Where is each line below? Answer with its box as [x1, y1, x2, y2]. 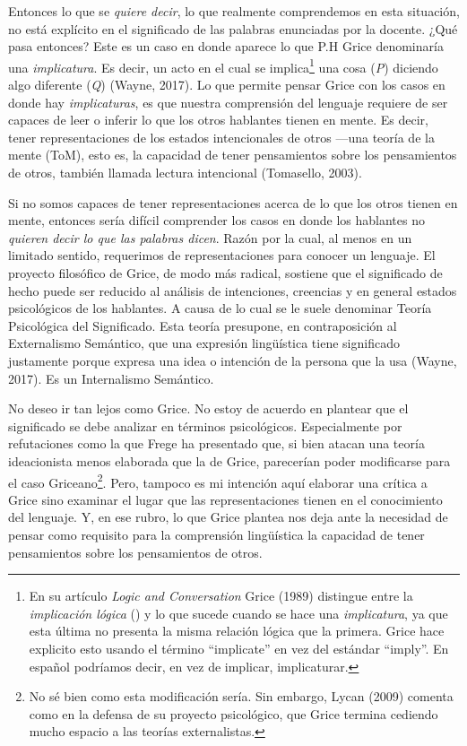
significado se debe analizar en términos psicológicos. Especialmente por [8, 416, 402, 435]
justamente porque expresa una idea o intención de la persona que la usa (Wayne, [8, 351, 457, 369]
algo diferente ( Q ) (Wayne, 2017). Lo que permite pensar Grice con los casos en [8, 75, 445, 94]
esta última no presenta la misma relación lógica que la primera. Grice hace [29, 621, 445, 640]
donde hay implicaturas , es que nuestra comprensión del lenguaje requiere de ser [8, 92, 448, 111]
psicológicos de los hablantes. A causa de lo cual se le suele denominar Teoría [8, 299, 432, 317]
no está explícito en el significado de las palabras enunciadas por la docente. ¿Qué [8, 19, 458, 38]
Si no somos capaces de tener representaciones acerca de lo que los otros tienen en [8, 193, 458, 212]
